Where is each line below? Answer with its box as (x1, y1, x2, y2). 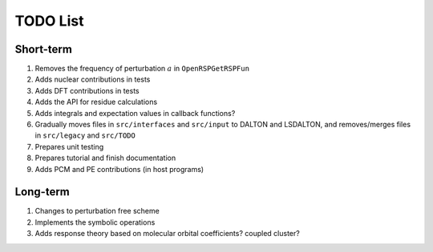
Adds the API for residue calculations (34, 97, 158, 107)
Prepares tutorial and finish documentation (34, 153, 176, 163)
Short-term (14, 42, 72, 56)
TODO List (14, 12, 84, 30)
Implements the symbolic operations (34, 217, 156, 227)
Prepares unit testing (34, 142, 104, 151)
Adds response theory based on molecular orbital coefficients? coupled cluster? (34, 229, 300, 238)
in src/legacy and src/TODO (34, 130, 136, 140)
